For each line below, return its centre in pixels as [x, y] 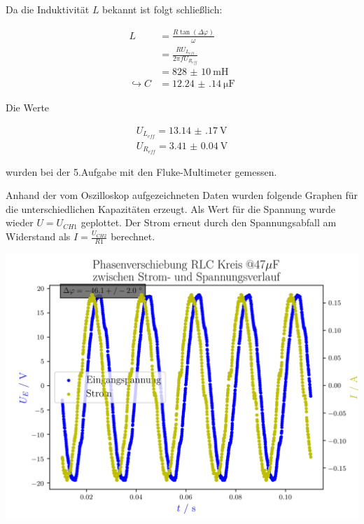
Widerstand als [38, 236]
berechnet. [133, 236]
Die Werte [28, 108]
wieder [20, 222]
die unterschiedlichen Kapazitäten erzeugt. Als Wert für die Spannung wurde [170, 208]
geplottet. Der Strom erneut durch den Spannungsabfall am [209, 222]
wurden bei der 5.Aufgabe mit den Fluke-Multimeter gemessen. [141, 171]
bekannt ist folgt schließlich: [162, 9]
